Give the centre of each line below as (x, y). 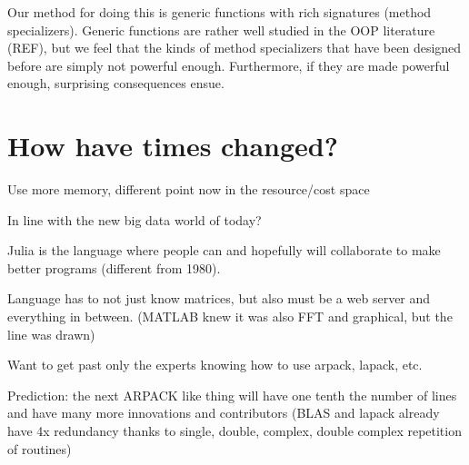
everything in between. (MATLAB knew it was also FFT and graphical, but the (230, 317)
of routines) (40, 448)
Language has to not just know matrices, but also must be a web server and (219, 298)
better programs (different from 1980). (114, 267)
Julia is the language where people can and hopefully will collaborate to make (224, 250)
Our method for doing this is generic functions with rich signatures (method (220, 12)
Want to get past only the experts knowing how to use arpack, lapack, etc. (215, 365)
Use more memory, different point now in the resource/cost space (189, 189)
